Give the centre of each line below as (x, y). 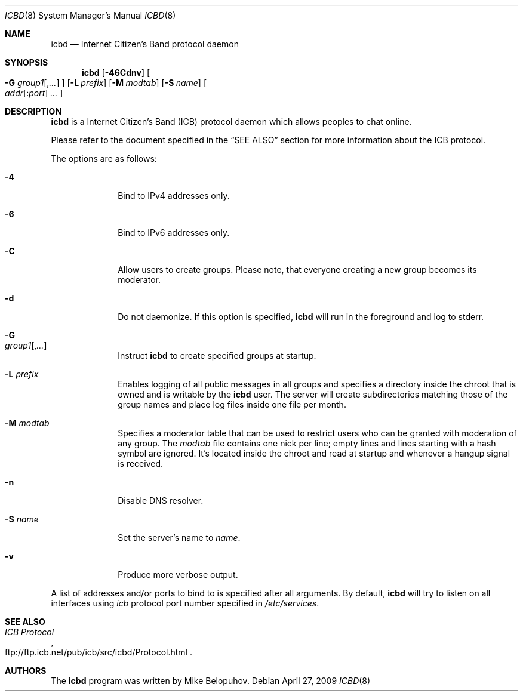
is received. (141, 464)
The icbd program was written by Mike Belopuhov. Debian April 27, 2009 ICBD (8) (211, 681)
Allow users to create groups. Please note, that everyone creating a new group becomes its (297, 270)
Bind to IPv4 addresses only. (174, 195)
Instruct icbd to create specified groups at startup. (217, 355)
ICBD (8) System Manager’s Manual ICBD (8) (90, 15)
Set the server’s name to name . (179, 538)
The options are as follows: (104, 158)
